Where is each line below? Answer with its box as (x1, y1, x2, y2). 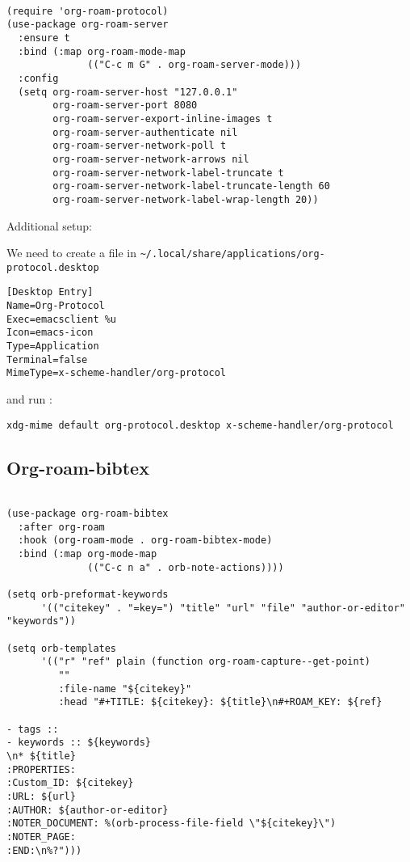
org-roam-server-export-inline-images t (52, 112, 273, 125)
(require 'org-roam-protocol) (6, 5, 169, 17)
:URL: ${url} (6, 790, 76, 802)
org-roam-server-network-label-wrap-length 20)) (52, 193, 319, 205)
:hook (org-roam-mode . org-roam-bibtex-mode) (18, 535, 273, 547)
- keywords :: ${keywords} (6, 737, 151, 749)
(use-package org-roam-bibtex (6, 508, 169, 520)
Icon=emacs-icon (6, 327, 94, 339)
